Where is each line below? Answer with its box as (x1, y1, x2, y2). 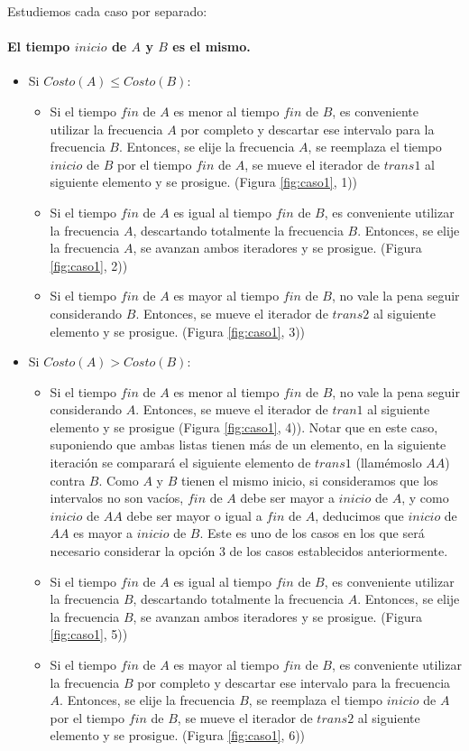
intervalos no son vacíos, (50, 488, 184, 507)
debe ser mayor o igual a (126, 505, 262, 524)
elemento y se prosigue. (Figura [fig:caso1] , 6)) (50, 726, 306, 745)
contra (50, 470, 86, 489)
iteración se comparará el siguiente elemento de (50, 453, 311, 472)
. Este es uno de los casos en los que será (199, 524, 425, 542)
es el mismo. (172, 37, 251, 56)
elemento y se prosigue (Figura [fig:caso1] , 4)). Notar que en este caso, (50, 417, 438, 436)
